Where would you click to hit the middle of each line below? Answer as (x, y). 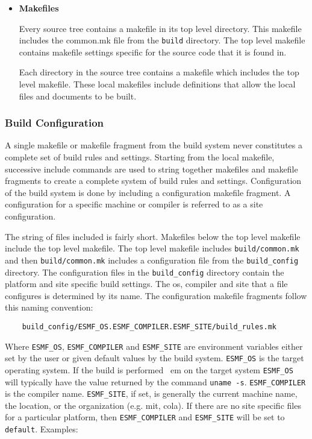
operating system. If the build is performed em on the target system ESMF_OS (149, 369)
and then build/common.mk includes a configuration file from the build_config (152, 260)
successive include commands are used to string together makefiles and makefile (151, 169)
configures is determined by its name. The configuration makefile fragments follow (156, 295)
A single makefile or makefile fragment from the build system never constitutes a (154, 145)
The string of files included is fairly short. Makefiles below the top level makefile (153, 236)
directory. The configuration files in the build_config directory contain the (145, 272)
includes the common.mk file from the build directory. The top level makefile (162, 40)
